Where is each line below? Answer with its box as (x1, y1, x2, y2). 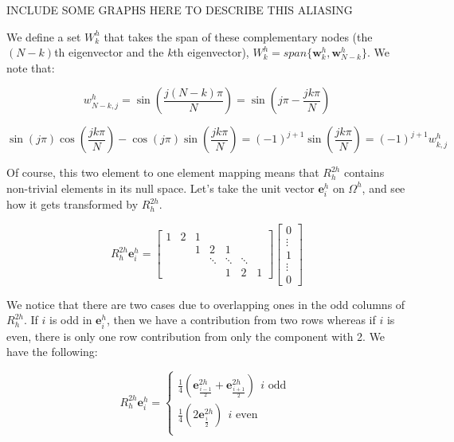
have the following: (6, 343, 98, 360)
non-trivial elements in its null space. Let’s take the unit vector (6, 179, 315, 196)
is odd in (49, 311, 92, 328)
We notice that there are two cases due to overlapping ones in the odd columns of (6, 295, 405, 312)
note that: (6, 59, 55, 76)
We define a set (6, 28, 81, 45)
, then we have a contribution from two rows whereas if (106, 311, 376, 328)
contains (343, 164, 385, 181)
